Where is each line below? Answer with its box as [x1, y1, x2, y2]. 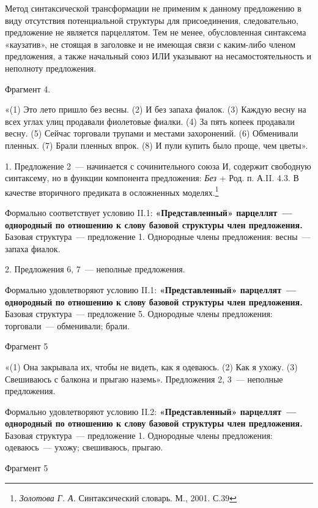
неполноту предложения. [5, 61, 97, 74]
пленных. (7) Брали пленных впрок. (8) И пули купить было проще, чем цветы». [5, 138, 308, 151]
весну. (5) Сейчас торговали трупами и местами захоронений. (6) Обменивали [5, 127, 298, 140]
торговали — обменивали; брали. [5, 319, 130, 332]
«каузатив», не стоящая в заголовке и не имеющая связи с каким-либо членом [5, 37, 296, 50]
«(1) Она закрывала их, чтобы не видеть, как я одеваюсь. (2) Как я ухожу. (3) [5, 360, 298, 373]
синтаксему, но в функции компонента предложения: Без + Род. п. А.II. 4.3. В [5, 171, 299, 184]
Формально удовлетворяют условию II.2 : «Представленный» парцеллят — [5, 405, 297, 417]
